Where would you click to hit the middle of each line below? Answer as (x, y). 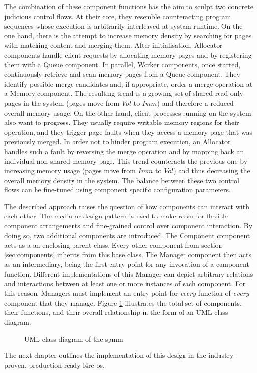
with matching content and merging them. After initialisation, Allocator (113, 45)
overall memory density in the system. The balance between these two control (122, 180)
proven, (16, 364)
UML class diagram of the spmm (74, 338)
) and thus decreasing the (212, 171)
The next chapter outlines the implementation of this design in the (105, 355)
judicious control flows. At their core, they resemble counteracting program (118, 16)
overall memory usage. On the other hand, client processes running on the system (128, 112)
